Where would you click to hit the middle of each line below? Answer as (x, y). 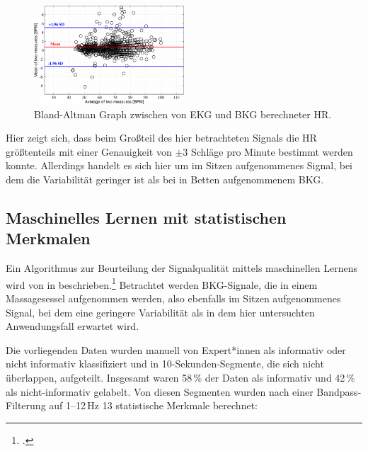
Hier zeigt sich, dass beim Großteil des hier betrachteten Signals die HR (161, 138)
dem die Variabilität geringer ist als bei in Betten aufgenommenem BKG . (165, 179)
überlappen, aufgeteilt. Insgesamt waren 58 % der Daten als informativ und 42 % (180, 378)
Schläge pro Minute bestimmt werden (272, 151)
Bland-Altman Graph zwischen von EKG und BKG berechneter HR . (183, 114)
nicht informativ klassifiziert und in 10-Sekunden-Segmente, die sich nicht (165, 364)
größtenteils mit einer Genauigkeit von (89, 151)
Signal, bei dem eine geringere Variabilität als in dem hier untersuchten (160, 312)
